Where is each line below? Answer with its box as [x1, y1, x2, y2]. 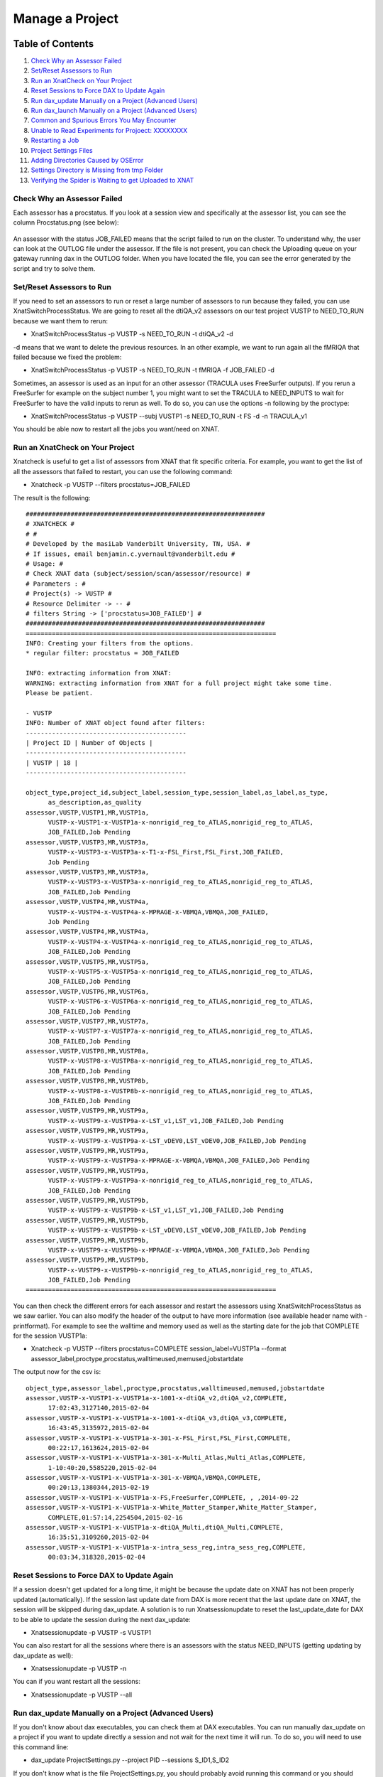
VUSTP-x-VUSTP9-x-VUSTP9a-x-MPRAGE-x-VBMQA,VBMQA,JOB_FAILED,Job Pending [48, 1156, 310, 1165]
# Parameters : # [26, 579, 86, 588]
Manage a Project [13, 11, 118, 26]
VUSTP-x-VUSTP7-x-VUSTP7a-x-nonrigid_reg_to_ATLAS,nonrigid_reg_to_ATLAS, [48, 1027, 314, 1036]
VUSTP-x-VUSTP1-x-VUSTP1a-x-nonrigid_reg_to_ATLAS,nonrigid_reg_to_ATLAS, [48, 818, 314, 827]
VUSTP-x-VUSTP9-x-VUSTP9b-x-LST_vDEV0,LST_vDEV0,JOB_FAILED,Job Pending [48, 1226, 306, 1235]
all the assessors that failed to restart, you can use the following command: [13, 467, 233, 476]
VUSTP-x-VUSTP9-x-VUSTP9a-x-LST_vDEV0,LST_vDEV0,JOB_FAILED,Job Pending [48, 1137, 306, 1144]
